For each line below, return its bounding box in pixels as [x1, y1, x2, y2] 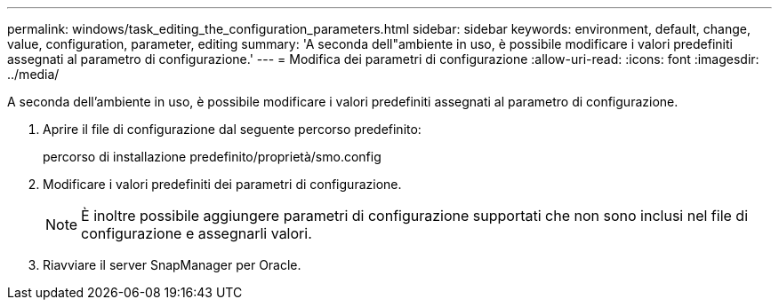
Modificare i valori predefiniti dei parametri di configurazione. [43, 177, 402, 192]
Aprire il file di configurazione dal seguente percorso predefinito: [43, 122, 422, 137]
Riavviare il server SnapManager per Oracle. [43, 257, 301, 272]
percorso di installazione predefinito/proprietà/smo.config [43, 149, 381, 164]
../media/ [7, 67, 60, 82]
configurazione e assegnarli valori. [81, 224, 312, 242]
